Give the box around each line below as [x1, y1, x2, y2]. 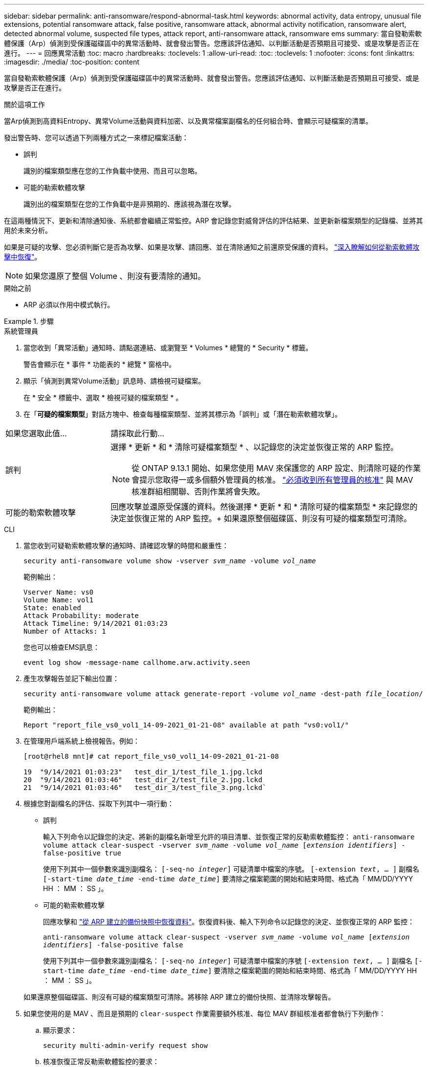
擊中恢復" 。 [4, 253, 42, 261]
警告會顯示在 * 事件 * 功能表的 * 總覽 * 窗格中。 [23, 360, 176, 368]
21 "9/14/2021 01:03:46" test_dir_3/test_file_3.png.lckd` [23, 784, 267, 791]
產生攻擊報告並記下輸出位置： [23, 674, 119, 683]
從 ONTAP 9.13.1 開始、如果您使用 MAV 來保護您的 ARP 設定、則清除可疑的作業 [131, 463, 421, 473]
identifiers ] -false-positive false [43, 941, 183, 949]
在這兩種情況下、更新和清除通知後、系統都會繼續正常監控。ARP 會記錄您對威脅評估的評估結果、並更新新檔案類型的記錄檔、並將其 [4, 216, 423, 225]
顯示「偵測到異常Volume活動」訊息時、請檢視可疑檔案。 [23, 377, 205, 385]
